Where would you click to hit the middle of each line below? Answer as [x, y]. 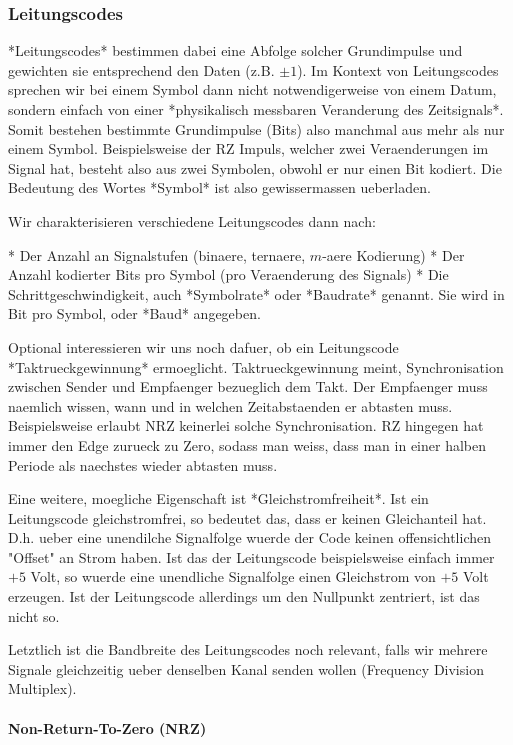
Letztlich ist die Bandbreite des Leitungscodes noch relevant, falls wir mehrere [248, 649]
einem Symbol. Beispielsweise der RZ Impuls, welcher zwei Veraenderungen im [248, 148]
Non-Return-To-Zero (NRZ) [107, 727]
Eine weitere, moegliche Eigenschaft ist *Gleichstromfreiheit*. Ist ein [218, 498]
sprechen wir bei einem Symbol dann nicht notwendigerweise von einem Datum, [252, 89]
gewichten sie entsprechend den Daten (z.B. [141, 69]
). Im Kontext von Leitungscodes [398, 69]
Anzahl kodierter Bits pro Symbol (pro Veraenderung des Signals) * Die [228, 274]
